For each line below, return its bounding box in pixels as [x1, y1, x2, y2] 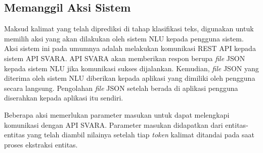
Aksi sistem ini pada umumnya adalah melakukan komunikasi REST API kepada [4, 43, 256, 54]
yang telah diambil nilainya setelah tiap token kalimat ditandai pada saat [27, 129, 254, 140]
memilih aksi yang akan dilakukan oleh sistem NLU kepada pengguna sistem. [4, 33, 244, 43]
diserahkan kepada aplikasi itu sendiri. [4, 92, 123, 103]
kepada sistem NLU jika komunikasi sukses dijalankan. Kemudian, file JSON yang [4, 63, 259, 73]
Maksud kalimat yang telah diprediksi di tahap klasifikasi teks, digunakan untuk [4, 23, 254, 34]
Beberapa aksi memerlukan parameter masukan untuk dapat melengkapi [4, 109, 230, 120]
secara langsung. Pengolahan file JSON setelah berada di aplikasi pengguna [4, 82, 238, 93]
